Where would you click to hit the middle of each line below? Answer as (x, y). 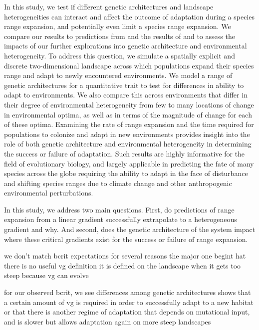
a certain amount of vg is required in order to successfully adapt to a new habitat (129, 302)
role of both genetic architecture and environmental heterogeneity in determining (128, 144)
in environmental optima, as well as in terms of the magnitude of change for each (128, 114)
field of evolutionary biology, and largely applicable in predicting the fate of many (129, 163)
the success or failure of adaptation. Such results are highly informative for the (125, 153)
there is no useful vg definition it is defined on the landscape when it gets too (123, 265)
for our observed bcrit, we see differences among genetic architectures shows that (128, 292)
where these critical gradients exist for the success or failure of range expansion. (126, 239)
